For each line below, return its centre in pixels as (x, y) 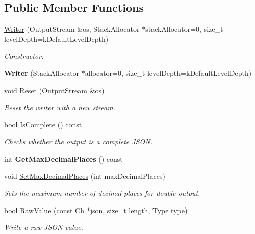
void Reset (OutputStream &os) (54, 90)
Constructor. (24, 56)
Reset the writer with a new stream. (60, 107)
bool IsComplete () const (43, 124)
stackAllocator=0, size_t (184, 29)
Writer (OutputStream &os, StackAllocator (72, 29)
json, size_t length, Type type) (139, 210)
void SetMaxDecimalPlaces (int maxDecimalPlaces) (85, 176)
